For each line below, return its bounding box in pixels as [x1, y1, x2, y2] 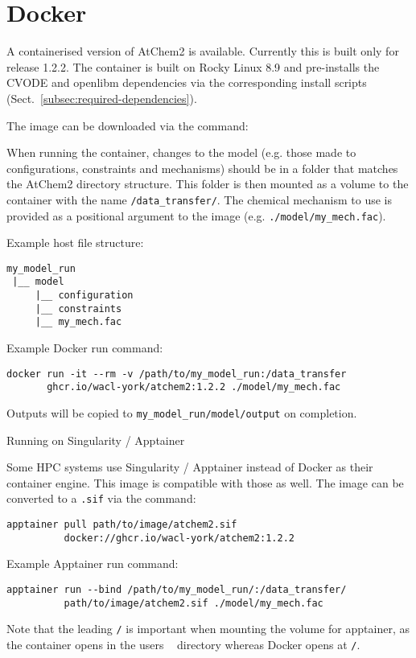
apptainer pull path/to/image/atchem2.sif [6, 519, 237, 531]
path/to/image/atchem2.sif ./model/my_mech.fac [64, 597, 323, 609]
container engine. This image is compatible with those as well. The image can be [6, 474, 404, 491]
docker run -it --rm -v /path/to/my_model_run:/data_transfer [6, 368, 347, 380]
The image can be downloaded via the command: [6, 117, 249, 134]
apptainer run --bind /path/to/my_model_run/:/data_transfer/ [6, 583, 347, 595]
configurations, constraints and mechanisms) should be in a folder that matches [6, 159, 398, 176]
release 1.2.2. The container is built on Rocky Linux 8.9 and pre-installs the [6, 58, 380, 75]
